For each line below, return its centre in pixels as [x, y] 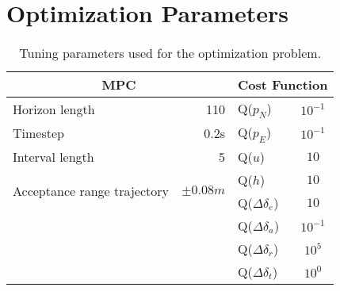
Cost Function [283, 85]
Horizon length [54, 109]
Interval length [53, 156]
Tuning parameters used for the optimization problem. [170, 53]
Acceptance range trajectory [91, 191]
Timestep [38, 132]
